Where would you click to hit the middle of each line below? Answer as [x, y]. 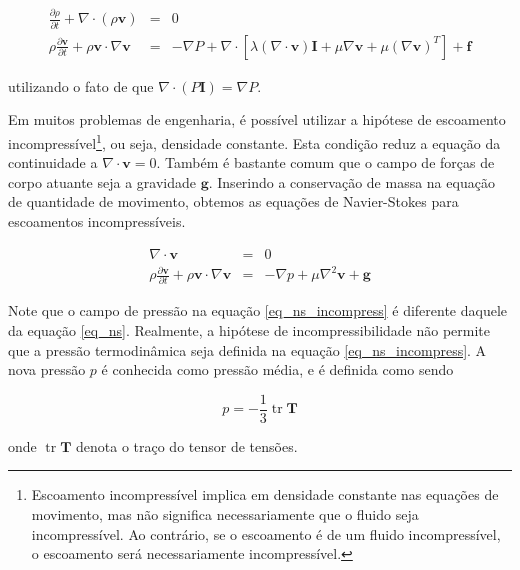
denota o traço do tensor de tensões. [187, 445]
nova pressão [47, 369]
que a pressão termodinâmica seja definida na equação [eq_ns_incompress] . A [247, 349]
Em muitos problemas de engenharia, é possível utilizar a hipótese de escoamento [257, 119]
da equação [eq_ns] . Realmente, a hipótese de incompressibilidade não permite [249, 329]
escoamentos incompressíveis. [97, 220]
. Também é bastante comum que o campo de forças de [325, 162]
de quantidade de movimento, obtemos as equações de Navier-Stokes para [233, 201]
